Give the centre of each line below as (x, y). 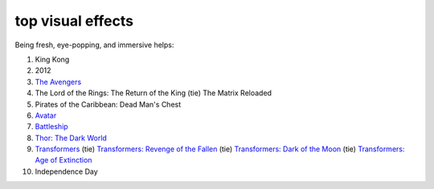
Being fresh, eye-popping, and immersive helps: (94, 45)
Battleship (51, 127)
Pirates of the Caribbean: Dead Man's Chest (108, 104)
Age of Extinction (63, 160)
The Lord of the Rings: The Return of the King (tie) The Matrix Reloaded (154, 93)
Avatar (46, 115)
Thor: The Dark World (71, 138)
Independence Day (66, 171)
